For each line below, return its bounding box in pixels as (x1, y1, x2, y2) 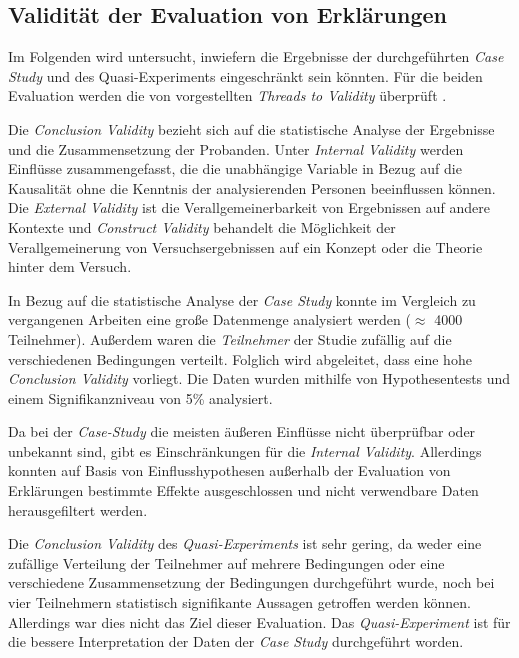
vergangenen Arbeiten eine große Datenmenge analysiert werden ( (8, 309, 411, 330)
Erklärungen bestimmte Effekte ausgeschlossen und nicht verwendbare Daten (8, 480, 479, 501)
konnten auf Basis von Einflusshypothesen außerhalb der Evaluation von (8, 460, 451, 481)
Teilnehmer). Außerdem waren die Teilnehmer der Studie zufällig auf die (8, 328, 452, 349)
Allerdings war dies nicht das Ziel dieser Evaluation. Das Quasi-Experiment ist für (8, 611, 511, 632)
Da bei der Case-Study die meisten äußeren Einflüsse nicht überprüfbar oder (8, 421, 476, 442)
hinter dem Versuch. (8, 256, 132, 277)
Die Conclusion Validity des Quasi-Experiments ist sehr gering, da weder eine (8, 533, 482, 554)
